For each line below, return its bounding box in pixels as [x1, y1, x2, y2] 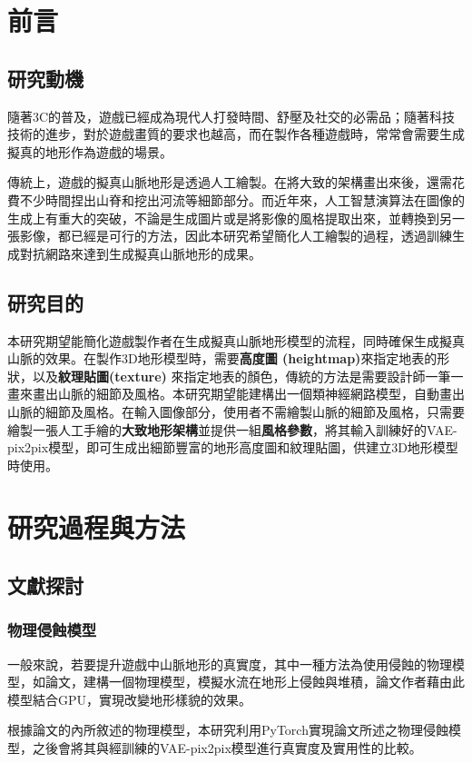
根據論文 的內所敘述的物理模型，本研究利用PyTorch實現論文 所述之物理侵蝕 [7, 720, 448, 739]
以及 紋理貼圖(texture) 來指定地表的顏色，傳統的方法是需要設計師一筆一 [32, 366, 464, 385]
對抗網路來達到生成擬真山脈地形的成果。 [19, 243, 261, 263]
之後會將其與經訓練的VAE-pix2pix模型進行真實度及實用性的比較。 [32, 738, 422, 758]
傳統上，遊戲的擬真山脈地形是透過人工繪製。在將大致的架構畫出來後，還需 [7, 173, 452, 192]
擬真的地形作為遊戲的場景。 [7, 142, 172, 161]
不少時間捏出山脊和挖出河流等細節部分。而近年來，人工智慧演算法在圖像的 [19, 190, 465, 209]
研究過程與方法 [7, 509, 186, 546]
